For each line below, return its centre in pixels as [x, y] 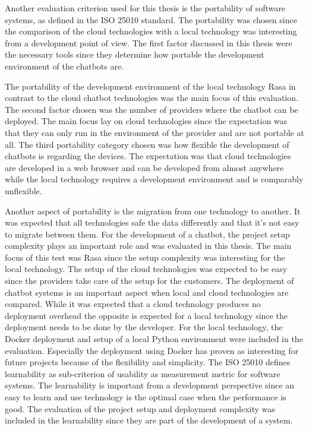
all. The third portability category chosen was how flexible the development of [147, 144]
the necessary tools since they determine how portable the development [135, 54]
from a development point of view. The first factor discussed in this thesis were [149, 42]
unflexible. [23, 190]
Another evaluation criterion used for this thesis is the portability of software [145, 8]
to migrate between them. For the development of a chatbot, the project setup [147, 234]
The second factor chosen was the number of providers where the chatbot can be [152, 109]
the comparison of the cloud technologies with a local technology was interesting [151, 31]
